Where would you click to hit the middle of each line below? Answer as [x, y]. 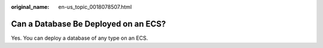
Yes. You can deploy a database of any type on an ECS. [80, 38]
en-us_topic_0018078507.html [95, 7]
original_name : [30, 7]
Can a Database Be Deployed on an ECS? [89, 24]
